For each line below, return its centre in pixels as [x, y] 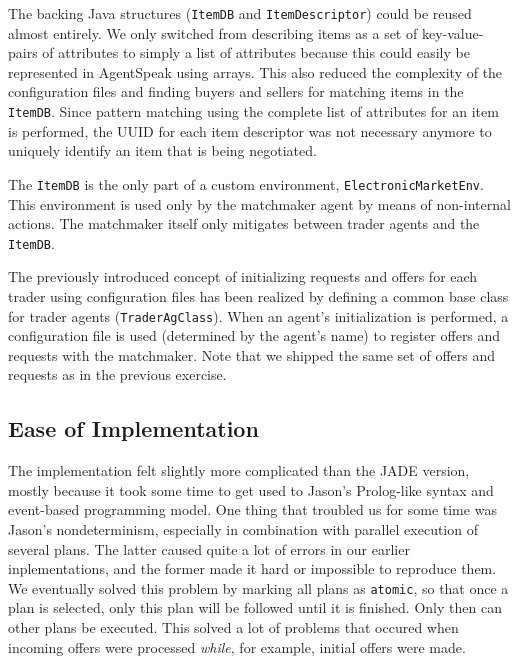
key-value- [452, 32]
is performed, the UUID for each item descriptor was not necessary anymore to [250, 130]
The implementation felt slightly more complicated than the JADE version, [239, 470]
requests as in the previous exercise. [117, 374]
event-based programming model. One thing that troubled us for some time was [252, 509]
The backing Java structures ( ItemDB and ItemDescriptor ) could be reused [240, 13]
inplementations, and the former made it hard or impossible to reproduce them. [252, 568]
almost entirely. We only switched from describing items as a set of [213, 32]
